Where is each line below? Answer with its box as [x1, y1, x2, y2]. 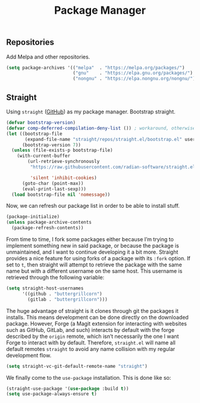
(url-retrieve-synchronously [27, 159, 100, 165]
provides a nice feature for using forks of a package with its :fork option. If [6, 255, 190, 262]
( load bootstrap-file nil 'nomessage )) [11, 192, 111, 198]
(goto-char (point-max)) [21, 180, 84, 186]
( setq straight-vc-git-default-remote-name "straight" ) [6, 363, 148, 369]
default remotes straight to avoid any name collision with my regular [6, 345, 176, 352]
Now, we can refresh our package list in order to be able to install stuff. [6, 202, 180, 210]
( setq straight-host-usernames [6, 285, 84, 291]
